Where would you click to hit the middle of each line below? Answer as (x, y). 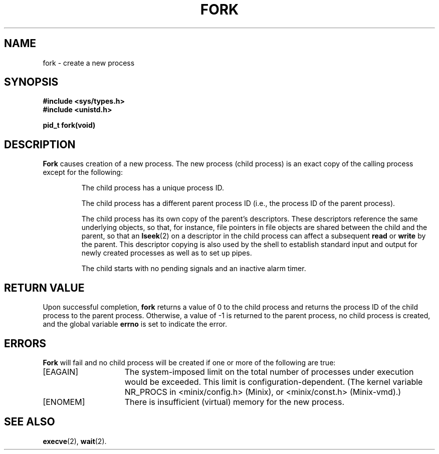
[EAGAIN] (61, 372)
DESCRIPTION (40, 144)
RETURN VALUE (44, 288)
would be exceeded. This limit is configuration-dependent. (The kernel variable (274, 382)
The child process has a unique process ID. (153, 188)
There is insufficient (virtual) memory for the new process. (235, 402)
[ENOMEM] (64, 402)
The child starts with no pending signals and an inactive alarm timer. (194, 269)
